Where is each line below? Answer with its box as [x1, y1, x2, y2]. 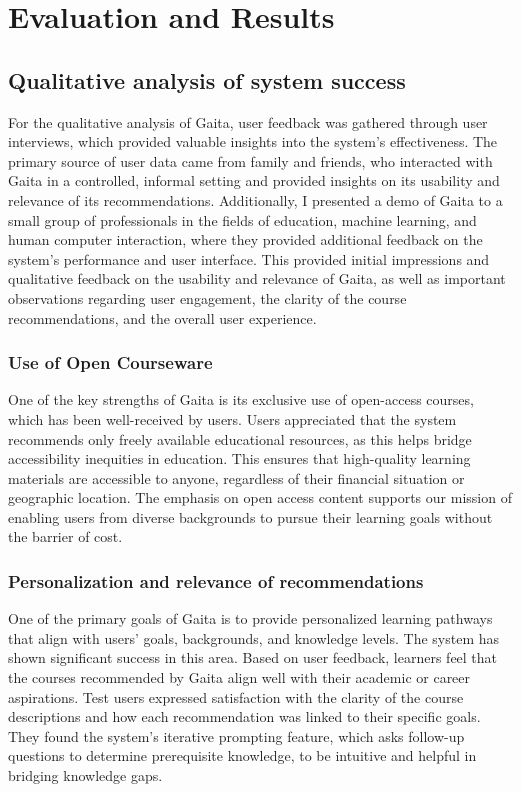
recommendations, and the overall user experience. [8, 307, 317, 328]
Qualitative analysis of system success [8, 64, 406, 95]
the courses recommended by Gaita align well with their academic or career [8, 667, 471, 688]
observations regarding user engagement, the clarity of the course [8, 287, 407, 308]
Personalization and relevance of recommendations [8, 569, 424, 593]
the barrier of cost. [8, 526, 123, 547]
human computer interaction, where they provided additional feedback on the [8, 229, 483, 250]
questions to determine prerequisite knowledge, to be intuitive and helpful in [8, 745, 477, 766]
